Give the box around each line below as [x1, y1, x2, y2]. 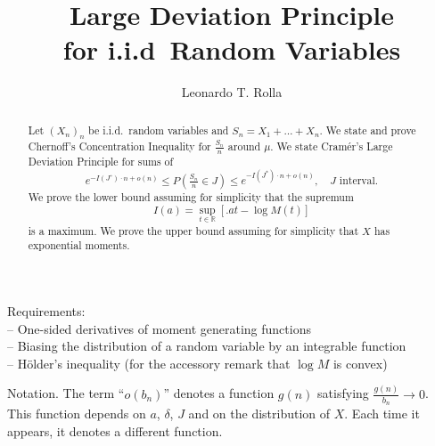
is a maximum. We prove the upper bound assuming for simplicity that [28, 223, 359, 238]
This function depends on [7, 403, 146, 422]
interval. [339, 175, 379, 187]
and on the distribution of [188, 403, 331, 422]
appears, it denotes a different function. [7, 421, 223, 440]
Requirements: [7, 302, 86, 320]
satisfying [317, 384, 369, 402]
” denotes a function [163, 384, 275, 402]
